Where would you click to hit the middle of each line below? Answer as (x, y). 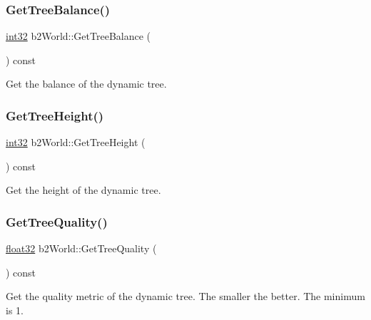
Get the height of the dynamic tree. (83, 190)
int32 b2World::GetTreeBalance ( (78, 36)
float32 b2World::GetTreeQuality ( (81, 248)
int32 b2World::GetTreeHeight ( (76, 142)
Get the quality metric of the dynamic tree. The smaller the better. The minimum (185, 296)
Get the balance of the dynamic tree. (86, 84)
